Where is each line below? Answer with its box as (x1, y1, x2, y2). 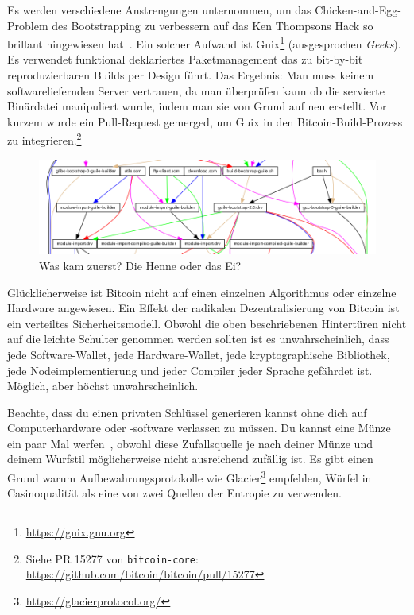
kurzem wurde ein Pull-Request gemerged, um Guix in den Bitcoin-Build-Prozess (7, 113, 403, 130)
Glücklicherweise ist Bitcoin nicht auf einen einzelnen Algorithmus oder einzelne (7, 284, 397, 300)
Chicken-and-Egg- (315, 2, 401, 17)
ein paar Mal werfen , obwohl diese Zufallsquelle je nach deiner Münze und (7, 435, 373, 451)
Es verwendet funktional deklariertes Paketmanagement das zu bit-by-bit (7, 51, 363, 68)
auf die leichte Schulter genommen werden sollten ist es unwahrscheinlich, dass (7, 331, 389, 347)
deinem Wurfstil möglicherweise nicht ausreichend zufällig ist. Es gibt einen (7, 451, 373, 467)
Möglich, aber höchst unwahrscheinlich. (7, 377, 199, 394)
